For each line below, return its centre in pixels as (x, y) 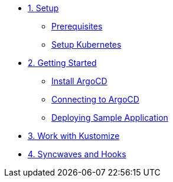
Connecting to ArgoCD (95, 99)
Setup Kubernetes (86, 44)
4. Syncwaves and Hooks (77, 154)
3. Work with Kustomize (74, 136)
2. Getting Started (62, 63)
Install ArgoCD (79, 81)
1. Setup (43, 8)
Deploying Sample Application (110, 118)
